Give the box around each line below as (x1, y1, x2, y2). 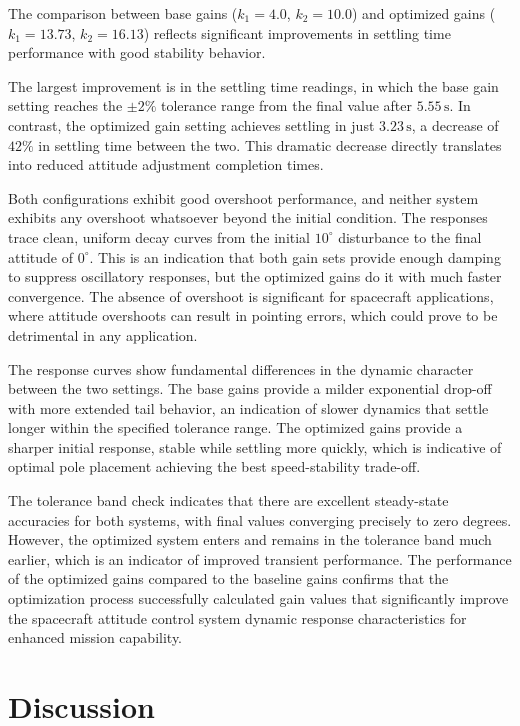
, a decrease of (411, 114, 499, 135)
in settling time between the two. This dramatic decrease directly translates (38, 134, 502, 155)
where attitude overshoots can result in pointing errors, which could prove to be (8, 305, 498, 326)
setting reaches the (8, 95, 123, 116)
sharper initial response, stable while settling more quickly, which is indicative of (8, 436, 502, 457)
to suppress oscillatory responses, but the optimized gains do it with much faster (8, 266, 502, 287)
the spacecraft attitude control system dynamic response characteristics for (8, 607, 467, 628)
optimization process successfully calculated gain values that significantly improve (8, 588, 509, 609)
